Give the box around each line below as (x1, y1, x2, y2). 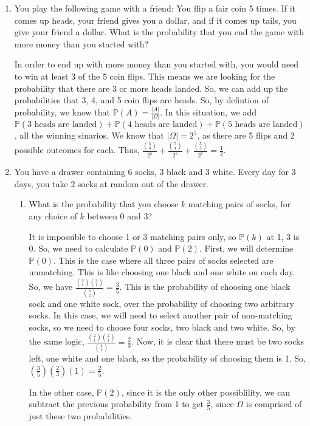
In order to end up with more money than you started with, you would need (14, 58, 299, 70)
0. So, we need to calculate (29, 242, 128, 255)
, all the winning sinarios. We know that (14, 129, 164, 142)
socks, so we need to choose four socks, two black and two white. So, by (29, 320, 295, 333)
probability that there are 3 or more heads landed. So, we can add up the (14, 81, 288, 94)
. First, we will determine (199, 242, 294, 255)
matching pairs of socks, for (188, 198, 291, 210)
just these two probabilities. (29, 410, 133, 422)
